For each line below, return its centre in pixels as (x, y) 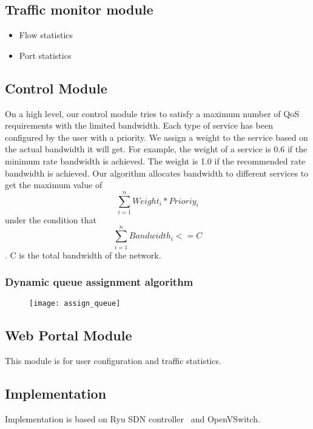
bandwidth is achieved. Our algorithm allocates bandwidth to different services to (157, 173)
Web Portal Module (69, 335)
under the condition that (51, 219)
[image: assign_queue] (75, 304)
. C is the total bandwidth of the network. (83, 255)
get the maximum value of (54, 185)
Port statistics (45, 55)
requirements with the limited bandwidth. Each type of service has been (139, 125)
